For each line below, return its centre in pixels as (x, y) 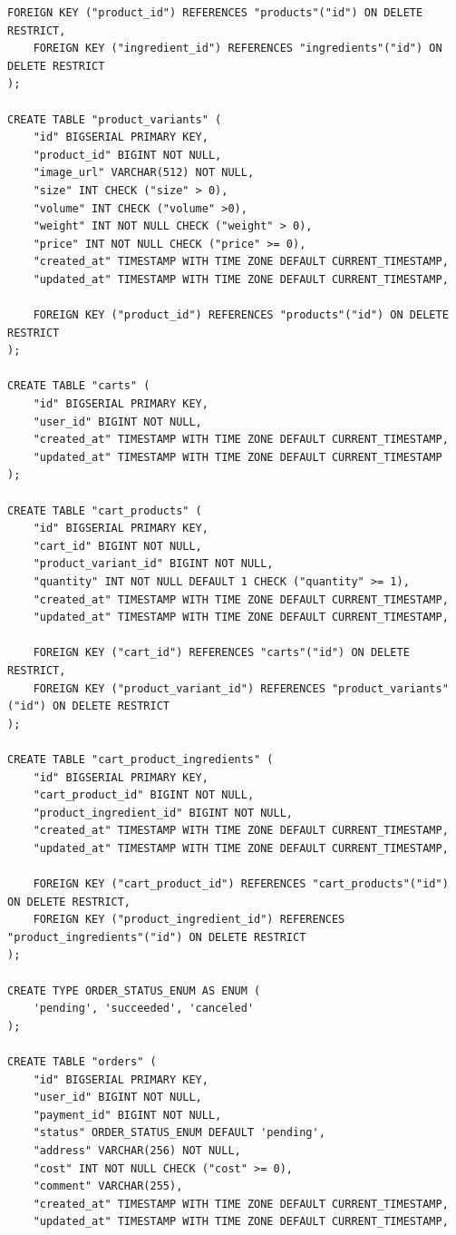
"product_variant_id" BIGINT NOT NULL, (153, 564)
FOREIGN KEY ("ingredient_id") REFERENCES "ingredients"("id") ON (238, 49)
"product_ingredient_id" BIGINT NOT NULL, (163, 813)
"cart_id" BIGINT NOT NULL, (117, 546)
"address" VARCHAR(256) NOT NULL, (137, 1151)
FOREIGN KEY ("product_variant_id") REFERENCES (179, 688)
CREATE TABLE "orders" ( (82, 1062)
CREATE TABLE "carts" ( (79, 386)
